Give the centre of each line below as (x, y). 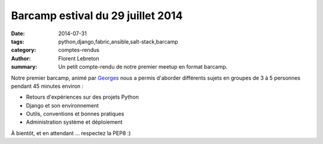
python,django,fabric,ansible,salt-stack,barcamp (118, 41)
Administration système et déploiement (74, 122)
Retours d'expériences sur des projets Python (82, 97)
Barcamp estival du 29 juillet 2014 (97, 16)
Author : (21, 58)
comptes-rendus (79, 50)
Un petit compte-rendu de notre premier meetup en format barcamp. (143, 67)
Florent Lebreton (79, 58)
